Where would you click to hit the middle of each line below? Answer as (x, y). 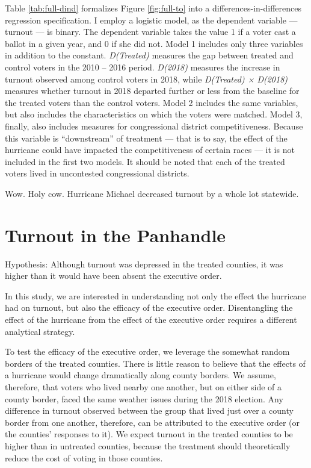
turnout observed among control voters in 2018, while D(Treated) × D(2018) (146, 79)
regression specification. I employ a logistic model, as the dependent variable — (151, 20)
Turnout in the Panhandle (115, 235)
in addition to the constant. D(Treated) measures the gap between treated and (149, 55)
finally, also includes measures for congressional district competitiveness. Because (154, 126)
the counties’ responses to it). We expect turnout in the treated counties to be (149, 434)
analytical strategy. (40, 331)
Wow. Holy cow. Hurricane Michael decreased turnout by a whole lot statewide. (152, 193)
